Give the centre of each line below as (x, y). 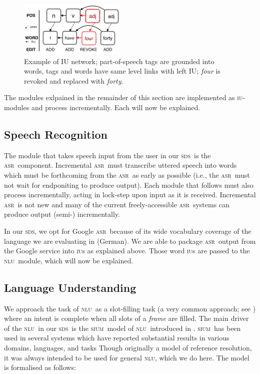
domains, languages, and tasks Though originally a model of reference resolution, (128, 347)
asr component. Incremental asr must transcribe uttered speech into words (120, 165)
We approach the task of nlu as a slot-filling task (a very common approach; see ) (130, 308)
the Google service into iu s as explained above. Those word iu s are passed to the (127, 251)
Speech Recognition (56, 134)
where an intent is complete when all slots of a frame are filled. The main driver (126, 318)
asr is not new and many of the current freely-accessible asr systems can (117, 204)
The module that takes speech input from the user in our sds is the (107, 155)
